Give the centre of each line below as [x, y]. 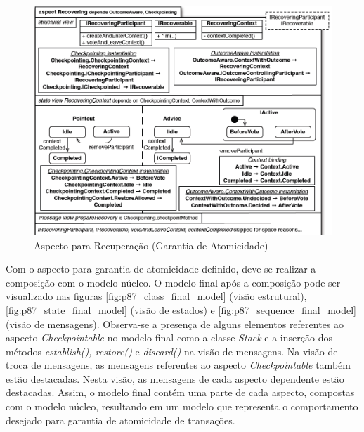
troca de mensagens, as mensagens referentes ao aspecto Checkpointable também [178, 365]
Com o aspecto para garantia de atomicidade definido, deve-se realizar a [161, 269]
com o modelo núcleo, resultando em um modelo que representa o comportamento [182, 406]
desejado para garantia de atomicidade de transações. [121, 420]
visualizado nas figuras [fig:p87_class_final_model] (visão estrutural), [156, 296]
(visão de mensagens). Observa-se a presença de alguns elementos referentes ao [175, 323]
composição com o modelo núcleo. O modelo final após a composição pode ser [173, 282]
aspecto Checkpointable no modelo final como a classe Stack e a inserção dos [169, 338]
